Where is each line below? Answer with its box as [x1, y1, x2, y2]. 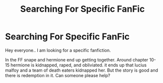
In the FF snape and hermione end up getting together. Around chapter [5, 56, 149, 62]
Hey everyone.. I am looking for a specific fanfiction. [5, 47, 111, 53]
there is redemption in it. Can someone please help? [5, 72, 110, 78]
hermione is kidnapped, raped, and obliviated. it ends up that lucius [10, 62, 147, 68]
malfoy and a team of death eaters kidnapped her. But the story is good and [5, 67, 159, 73]
